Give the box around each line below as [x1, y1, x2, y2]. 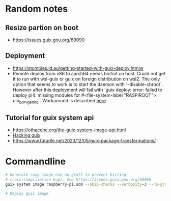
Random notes [5, 3, 68, 15]
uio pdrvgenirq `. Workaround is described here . [12, 97, 108, 105]
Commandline [5, 156, 66, 167]
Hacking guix [12, 132, 41, 138]
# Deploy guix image [5, 191, 49, 196]
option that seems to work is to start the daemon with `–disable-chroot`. [12, 81, 163, 87]
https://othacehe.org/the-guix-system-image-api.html [12, 127, 126, 133]
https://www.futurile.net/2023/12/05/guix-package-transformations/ [12, 138, 156, 144]
